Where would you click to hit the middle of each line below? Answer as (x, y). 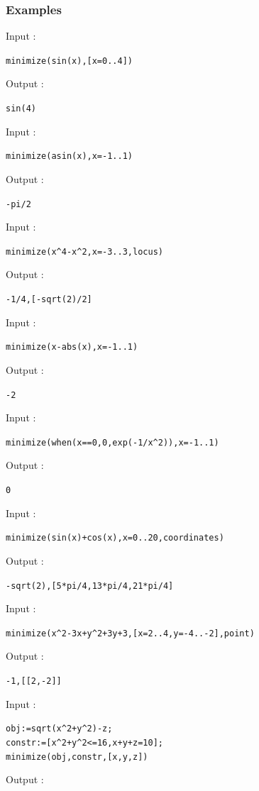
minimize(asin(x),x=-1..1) (69, 156)
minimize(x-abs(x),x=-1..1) (72, 347)
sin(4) (21, 109)
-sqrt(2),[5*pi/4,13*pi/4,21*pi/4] (90, 586)
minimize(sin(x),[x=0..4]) (69, 61)
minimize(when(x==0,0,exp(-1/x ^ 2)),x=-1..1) (112, 442)
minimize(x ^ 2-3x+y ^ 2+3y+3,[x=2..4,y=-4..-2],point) (130, 633)
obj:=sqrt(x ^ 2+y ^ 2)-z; (59, 729)
